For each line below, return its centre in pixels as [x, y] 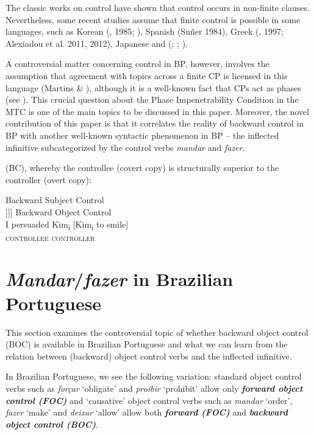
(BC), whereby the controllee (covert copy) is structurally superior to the [142, 168]
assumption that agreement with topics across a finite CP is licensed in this [147, 75]
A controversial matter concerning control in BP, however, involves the [137, 64]
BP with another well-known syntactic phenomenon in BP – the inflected [142, 135]
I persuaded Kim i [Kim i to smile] [67, 224]
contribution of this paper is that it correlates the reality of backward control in [155, 123]
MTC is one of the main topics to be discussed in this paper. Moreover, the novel [157, 111]
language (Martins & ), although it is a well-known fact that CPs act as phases [153, 87]
